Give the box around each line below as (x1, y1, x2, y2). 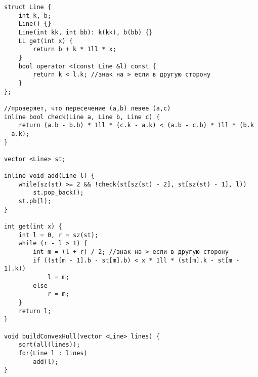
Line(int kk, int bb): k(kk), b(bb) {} (18, 28, 153, 36)
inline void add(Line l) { (4, 172, 95, 180)
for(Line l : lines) (18, 349, 88, 357)
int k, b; (18, 12, 52, 19)
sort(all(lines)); (18, 341, 80, 349)
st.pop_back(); (33, 189, 84, 197)
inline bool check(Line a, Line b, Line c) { (4, 113, 160, 121)
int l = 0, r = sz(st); (18, 231, 99, 239)
